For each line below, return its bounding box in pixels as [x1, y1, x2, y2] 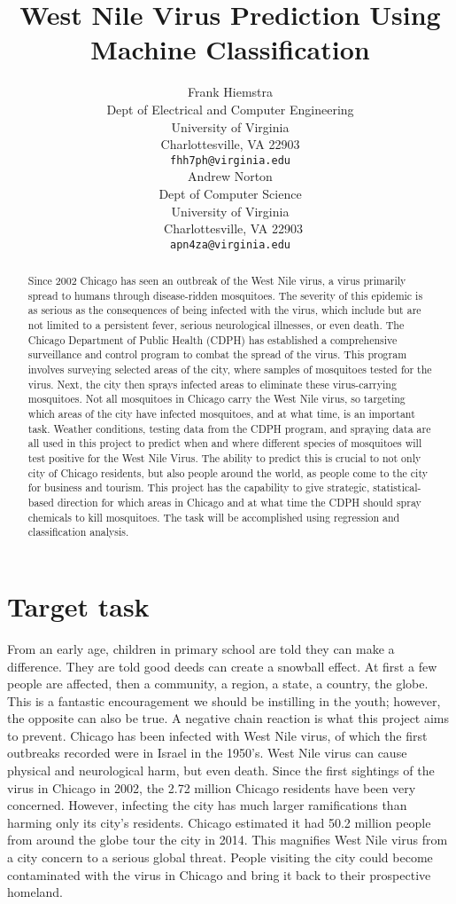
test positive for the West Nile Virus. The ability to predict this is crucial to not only [27, 451, 421, 466]
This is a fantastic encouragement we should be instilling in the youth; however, [7, 691, 441, 710]
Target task [7, 587, 150, 624]
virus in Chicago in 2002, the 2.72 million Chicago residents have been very [7, 778, 416, 797]
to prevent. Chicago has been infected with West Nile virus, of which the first [7, 726, 428, 744]
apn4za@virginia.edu [169, 238, 291, 251]
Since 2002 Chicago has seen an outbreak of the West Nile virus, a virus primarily [27, 273, 406, 288]
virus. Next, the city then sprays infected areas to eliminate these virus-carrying [27, 376, 397, 391]
